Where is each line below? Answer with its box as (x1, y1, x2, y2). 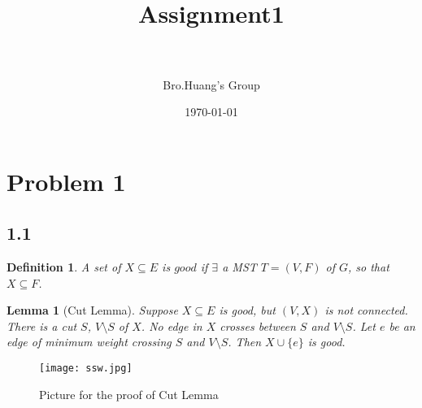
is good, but (219, 302, 276, 319)
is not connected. (324, 302, 408, 319)
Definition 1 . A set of (7, 258, 121, 276)
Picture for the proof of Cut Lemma (39, 385, 219, 402)
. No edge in (141, 317, 202, 334)
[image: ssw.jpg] (39, 362, 133, 375)
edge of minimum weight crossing (7, 333, 172, 350)
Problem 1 (7, 164, 126, 197)
